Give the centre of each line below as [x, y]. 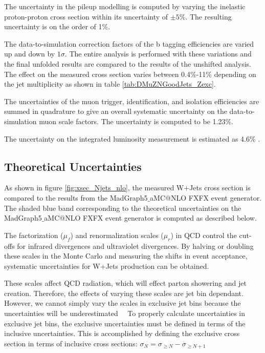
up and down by [30, 54]
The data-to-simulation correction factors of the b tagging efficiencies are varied [129, 43]
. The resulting [208, 16]
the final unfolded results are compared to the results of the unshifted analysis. [128, 63]
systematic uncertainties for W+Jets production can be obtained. [107, 266]
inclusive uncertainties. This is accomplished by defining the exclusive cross [122, 333]
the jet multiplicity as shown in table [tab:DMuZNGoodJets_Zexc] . [110, 84]
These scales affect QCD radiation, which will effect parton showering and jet [125, 283]
